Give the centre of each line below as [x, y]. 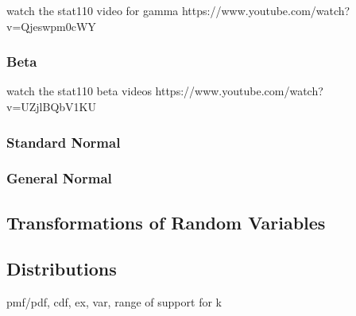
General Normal [59, 178]
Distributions [62, 269]
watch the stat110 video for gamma [93, 10]
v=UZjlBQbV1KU [51, 106]
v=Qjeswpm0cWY [51, 26]
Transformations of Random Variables [166, 222]
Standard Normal [64, 142]
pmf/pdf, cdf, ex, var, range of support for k [114, 302]
